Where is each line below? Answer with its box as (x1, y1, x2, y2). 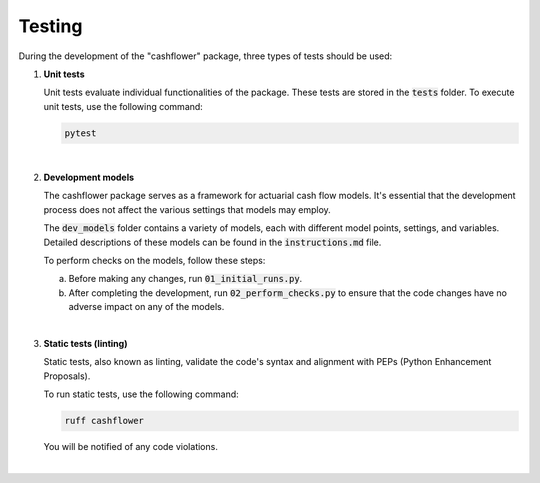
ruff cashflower (64, 415, 145, 427)
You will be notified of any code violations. (43, 441, 219, 453)
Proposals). (43, 370, 91, 382)
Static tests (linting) (43, 337, 128, 349)
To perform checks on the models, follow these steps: (43, 255, 266, 267)
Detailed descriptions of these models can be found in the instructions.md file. (43, 236, 382, 248)
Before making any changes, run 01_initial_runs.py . (68, 273, 303, 285)
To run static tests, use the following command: (43, 388, 239, 400)
